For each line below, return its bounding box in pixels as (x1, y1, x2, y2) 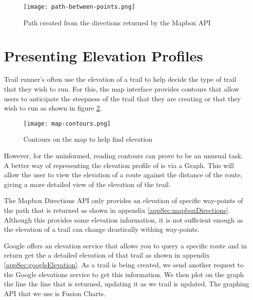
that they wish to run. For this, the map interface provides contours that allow (4, 83, 239, 94)
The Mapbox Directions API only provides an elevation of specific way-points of (4, 195, 243, 206)
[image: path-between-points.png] (23, 3, 136, 10)
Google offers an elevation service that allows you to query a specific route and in (4, 240, 247, 250)
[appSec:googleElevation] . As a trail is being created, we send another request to (4, 259, 244, 269)
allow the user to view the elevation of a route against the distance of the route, (4, 169, 243, 180)
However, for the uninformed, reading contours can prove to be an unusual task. (4, 150, 243, 160)
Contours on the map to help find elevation (23, 134, 153, 144)
